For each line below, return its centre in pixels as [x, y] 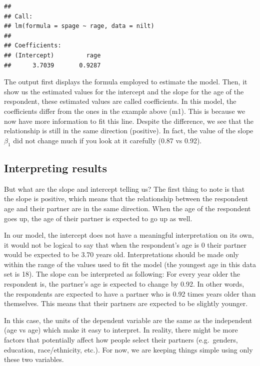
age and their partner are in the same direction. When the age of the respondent [127, 208]
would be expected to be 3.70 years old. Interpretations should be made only [121, 254]
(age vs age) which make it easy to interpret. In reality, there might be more [121, 330]
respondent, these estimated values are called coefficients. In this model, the [120, 101]
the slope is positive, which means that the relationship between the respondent [126, 198]
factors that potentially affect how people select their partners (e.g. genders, [121, 340]
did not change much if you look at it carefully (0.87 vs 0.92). [107, 140]
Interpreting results [55, 168]
